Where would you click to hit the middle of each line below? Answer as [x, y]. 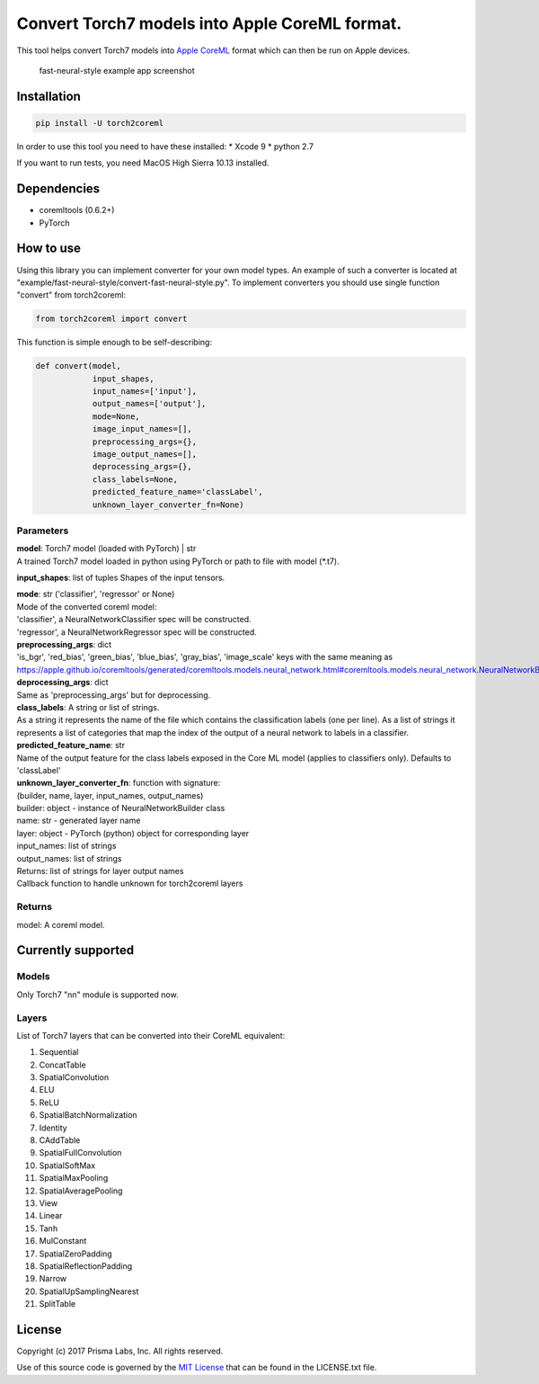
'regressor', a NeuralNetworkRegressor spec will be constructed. [137, 632]
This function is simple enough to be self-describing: [115, 343]
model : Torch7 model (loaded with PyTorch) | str [106, 549]
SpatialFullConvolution [80, 1153]
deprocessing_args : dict [62, 683]
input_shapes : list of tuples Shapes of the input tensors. [121, 578]
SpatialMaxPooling [74, 1178]
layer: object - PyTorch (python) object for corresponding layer [133, 833]
